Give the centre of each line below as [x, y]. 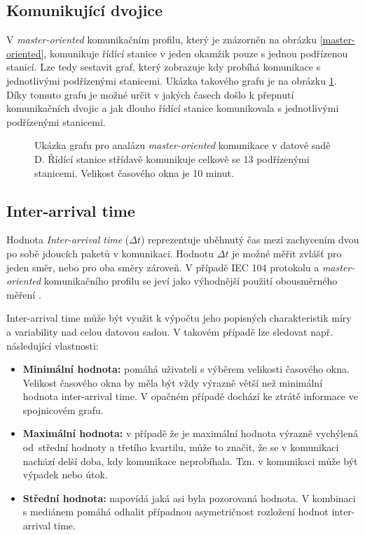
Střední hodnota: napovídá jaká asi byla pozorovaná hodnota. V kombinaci [189, 498]
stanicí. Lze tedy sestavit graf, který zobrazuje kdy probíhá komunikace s [164, 67]
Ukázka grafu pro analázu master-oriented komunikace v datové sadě [182, 145]
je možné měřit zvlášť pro [287, 253]
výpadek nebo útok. [65, 475]
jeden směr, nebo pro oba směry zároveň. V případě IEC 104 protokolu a [163, 267]
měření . [24, 294]
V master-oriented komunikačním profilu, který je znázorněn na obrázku [162, 40]
